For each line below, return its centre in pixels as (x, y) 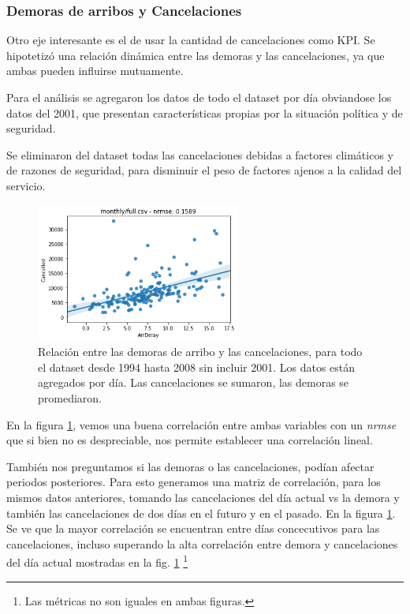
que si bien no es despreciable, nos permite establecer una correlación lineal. (190, 440)
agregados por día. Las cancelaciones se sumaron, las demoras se (194, 382)
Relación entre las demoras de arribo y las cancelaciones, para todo (200, 352)
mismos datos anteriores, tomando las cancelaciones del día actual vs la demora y (203, 497)
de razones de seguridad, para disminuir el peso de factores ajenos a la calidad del (204, 170)
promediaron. (70, 398)
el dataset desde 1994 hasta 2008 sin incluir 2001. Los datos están (197, 367)
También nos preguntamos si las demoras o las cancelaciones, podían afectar (190, 466)
